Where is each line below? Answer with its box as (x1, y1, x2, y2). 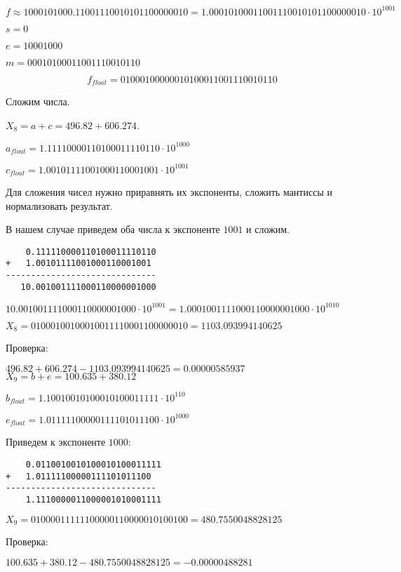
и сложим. (246, 222, 290, 237)
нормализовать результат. (6, 198, 113, 213)
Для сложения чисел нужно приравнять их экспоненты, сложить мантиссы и (6, 185, 332, 199)
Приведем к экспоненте (6, 434, 106, 449)
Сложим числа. (6, 93, 70, 108)
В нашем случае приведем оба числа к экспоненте (6, 222, 220, 237)
